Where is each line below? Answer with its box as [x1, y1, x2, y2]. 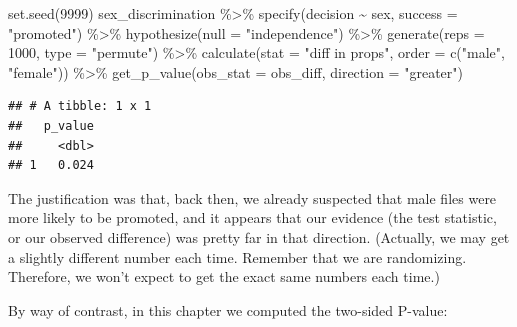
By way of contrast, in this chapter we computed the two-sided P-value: [8, 299, 448, 320]
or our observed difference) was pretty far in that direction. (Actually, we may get [8, 226, 510, 247]
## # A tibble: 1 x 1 [8, 99, 152, 114]
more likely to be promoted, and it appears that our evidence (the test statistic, [8, 207, 497, 228]
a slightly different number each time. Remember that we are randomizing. [8, 246, 467, 267]
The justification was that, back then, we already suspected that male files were [8, 187, 497, 208]
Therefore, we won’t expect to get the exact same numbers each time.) [8, 266, 440, 287]
